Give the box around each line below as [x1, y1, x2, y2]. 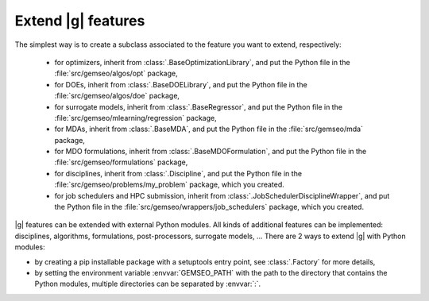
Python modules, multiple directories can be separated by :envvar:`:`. [34, 279, 261, 289]
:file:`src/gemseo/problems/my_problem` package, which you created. [54, 179, 285, 190]
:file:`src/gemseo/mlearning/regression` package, [54, 113, 218, 122]
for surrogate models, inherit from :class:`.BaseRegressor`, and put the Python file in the [54, 102, 343, 111]
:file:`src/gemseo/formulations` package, [54, 157, 188, 167]
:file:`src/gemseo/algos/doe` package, [54, 91, 180, 101]
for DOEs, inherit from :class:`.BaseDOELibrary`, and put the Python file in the [54, 79, 307, 89]
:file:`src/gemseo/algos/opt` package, [54, 68, 178, 79]
